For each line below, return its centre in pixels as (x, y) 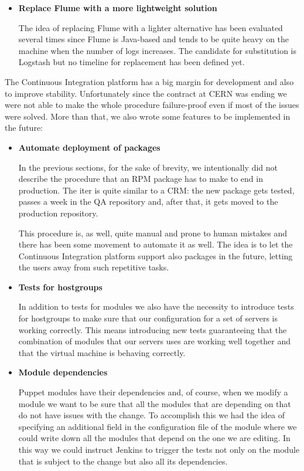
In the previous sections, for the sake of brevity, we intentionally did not (148, 167)
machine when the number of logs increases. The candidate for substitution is (158, 50)
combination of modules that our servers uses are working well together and (154, 341)
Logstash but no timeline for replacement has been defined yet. (131, 62)
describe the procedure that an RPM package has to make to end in (141, 179)
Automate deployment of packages (89, 147)
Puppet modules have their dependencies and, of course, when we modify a (153, 392)
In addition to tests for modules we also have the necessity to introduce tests (156, 306)
